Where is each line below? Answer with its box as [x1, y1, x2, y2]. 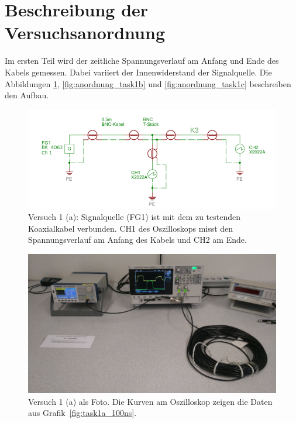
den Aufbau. [5, 89, 49, 101]
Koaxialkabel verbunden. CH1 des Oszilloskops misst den [28, 222, 233, 234]
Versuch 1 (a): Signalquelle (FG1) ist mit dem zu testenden [28, 211, 240, 223]
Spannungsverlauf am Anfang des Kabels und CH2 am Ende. [28, 233, 247, 246]
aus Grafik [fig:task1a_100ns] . [28, 407, 137, 419]
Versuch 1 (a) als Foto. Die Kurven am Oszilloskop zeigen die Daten [28, 395, 273, 407]
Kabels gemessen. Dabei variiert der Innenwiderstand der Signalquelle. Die [5, 66, 272, 78]
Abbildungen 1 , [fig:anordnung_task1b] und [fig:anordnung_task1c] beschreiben [5, 77, 291, 90]
